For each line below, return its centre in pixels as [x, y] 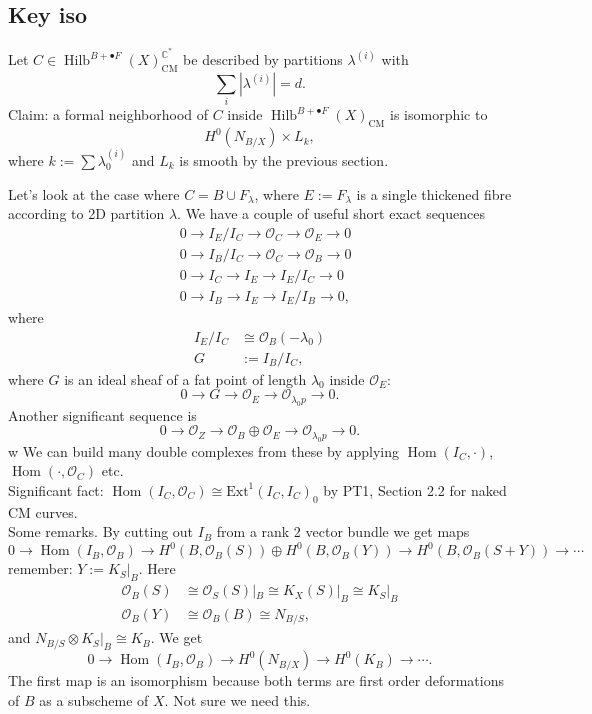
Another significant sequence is [102, 414]
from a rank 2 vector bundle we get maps [343, 531]
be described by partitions [263, 59]
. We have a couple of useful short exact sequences [331, 213]
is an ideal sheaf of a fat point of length [185, 378]
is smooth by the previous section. [284, 160]
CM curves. [43, 511]
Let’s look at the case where [94, 193]
